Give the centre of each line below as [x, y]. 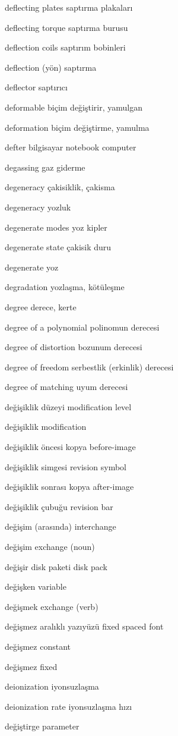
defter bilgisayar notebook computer [71, 147]
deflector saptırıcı [36, 87]
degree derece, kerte [41, 306]
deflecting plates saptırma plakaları [69, 7]
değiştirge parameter [42, 726]
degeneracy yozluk [38, 207]
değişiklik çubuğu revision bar [59, 506]
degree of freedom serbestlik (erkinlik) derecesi [89, 367]
